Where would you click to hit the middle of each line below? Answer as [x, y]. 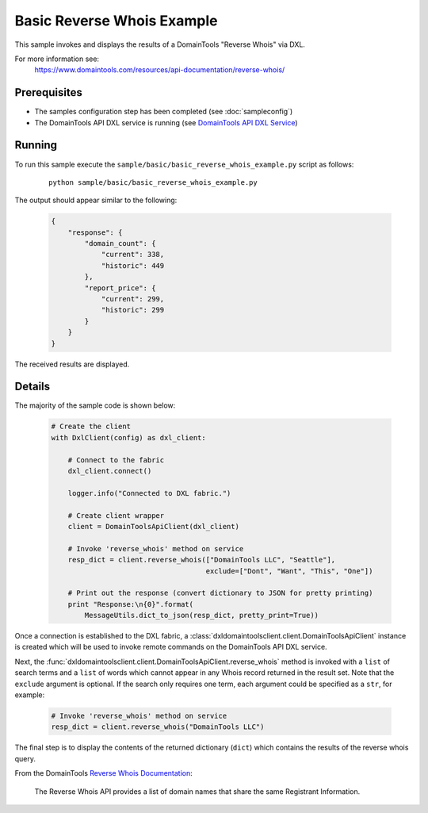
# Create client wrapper [116, 515]
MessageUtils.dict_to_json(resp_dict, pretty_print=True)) [202, 616]
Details [32, 387]
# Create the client [91, 427]
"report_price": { [120, 288]
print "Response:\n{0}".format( [131, 604]
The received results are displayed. [72, 364]
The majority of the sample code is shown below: [95, 405]
